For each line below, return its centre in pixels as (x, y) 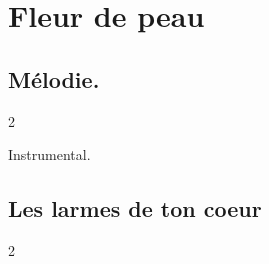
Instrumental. (49, 154)
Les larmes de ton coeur (135, 208)
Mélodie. (54, 78)
